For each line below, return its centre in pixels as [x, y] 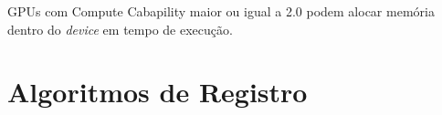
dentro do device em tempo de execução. [120, 29]
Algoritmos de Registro [158, 92]
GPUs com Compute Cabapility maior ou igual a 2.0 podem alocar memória [221, 11]
